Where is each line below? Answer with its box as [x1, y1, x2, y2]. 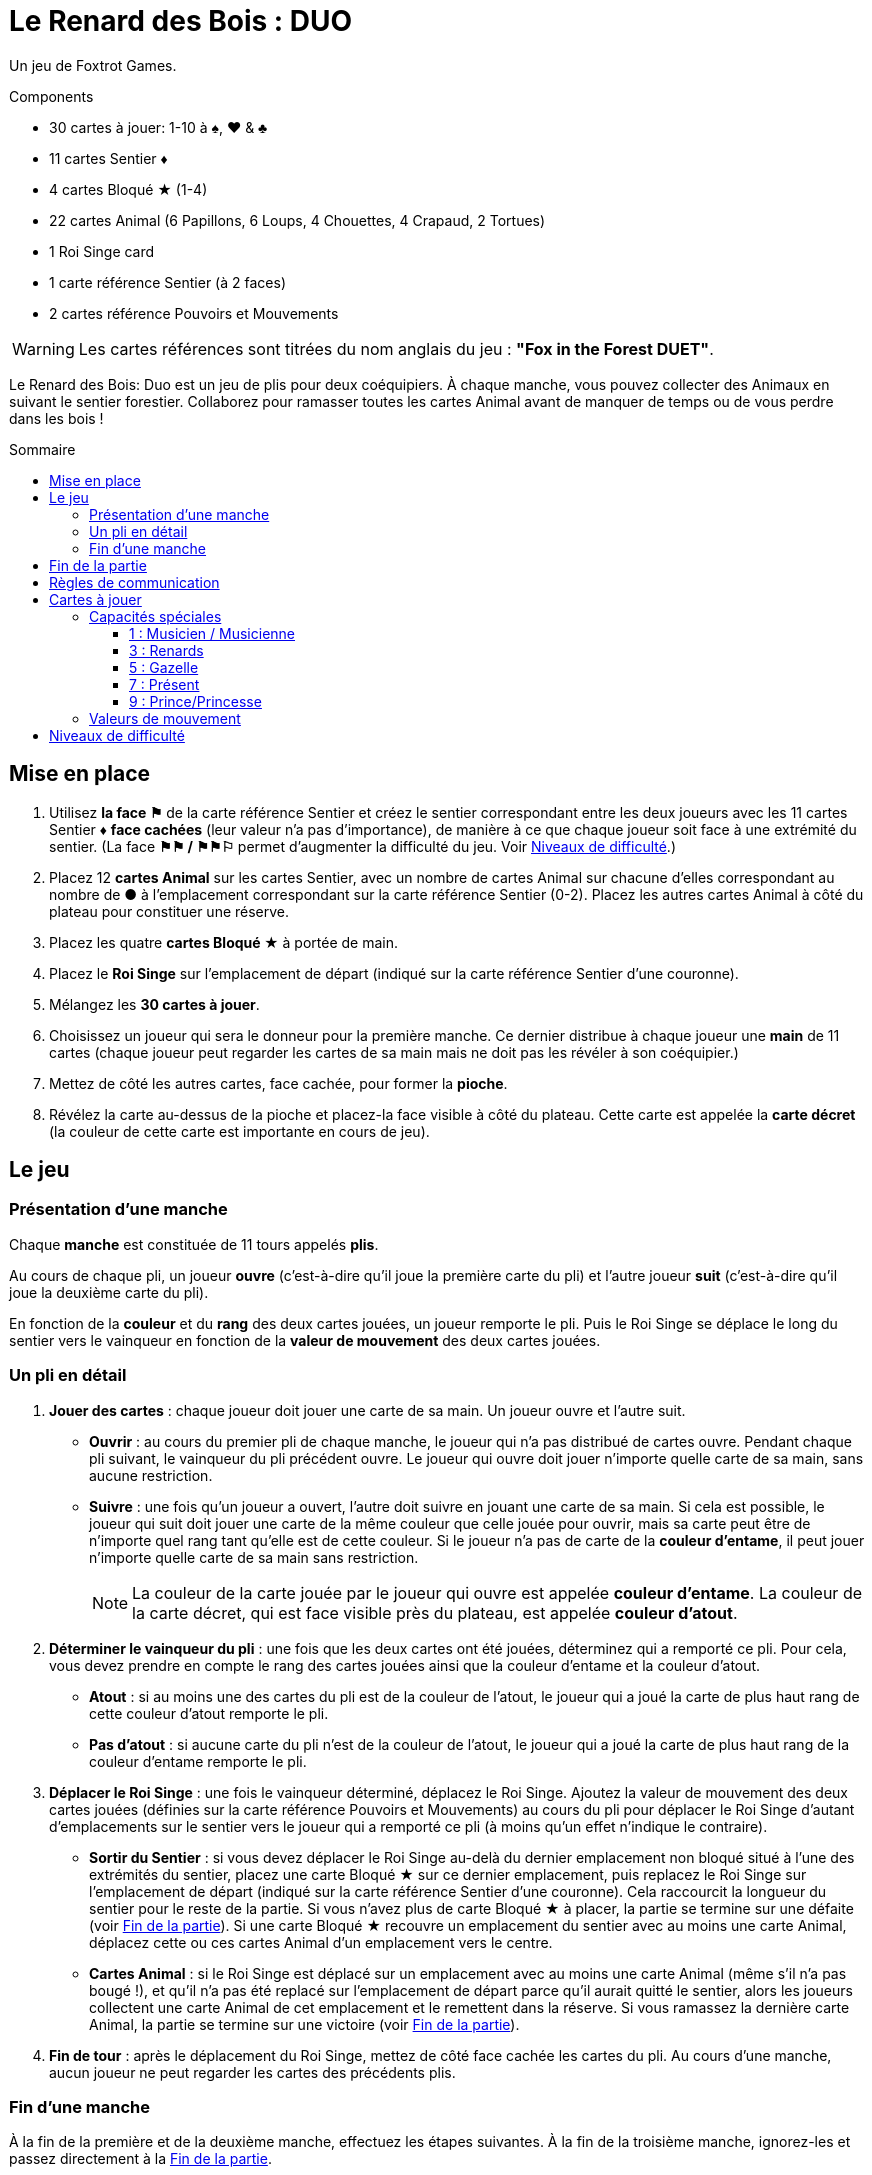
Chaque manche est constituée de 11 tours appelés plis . [9, 1235, 379, 1253]
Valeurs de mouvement [89, 709, 241, 727]
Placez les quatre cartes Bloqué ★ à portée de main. [49, 933, 398, 951]
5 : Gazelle [129, 658, 199, 676]
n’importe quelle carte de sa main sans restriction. [89, 1548, 419, 1566]
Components [9, 87, 94, 105]
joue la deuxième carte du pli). [9, 1283, 209, 1301]
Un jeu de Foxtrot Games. [9, 56, 177, 74]
